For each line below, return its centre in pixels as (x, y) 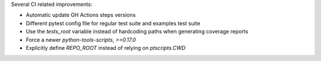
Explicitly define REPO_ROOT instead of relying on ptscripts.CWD (106, 48)
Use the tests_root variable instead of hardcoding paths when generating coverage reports (137, 32)
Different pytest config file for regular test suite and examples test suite (113, 23)
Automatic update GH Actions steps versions (81, 15)
